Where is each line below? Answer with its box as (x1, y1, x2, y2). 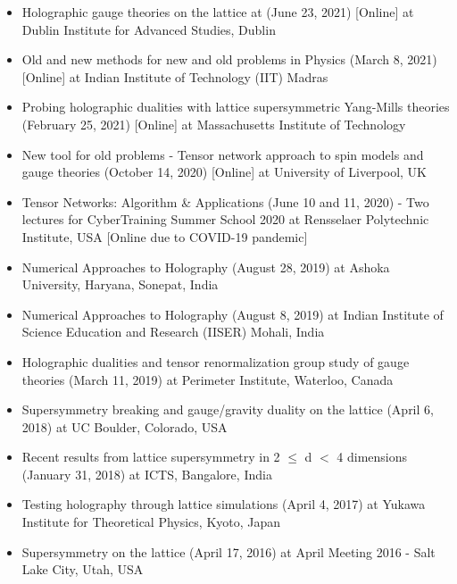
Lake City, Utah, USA (21, 560, 144, 579)
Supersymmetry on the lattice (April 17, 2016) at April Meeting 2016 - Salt (21, 542, 436, 561)
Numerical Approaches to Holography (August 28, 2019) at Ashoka (21, 257, 390, 276)
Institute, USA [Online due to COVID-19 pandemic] (21, 227, 308, 246)
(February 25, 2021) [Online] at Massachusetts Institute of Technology (21, 114, 406, 133)
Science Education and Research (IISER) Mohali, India (21, 322, 325, 341)
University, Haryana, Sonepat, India (21, 275, 219, 294)
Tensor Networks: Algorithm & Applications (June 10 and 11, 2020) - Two (21, 192, 429, 211)
